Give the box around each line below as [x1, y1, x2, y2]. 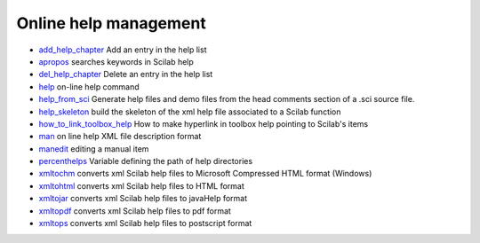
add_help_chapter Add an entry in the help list [38, 44, 207, 55]
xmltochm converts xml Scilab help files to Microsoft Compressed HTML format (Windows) [38, 169, 372, 179]
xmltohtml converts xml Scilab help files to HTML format [38, 180, 244, 191]
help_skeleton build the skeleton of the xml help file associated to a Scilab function [38, 106, 341, 117]
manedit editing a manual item [38, 143, 149, 154]
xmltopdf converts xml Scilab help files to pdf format [38, 205, 231, 216]
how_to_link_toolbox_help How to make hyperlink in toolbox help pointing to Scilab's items [38, 118, 369, 129]
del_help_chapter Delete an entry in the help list [38, 69, 213, 80]
